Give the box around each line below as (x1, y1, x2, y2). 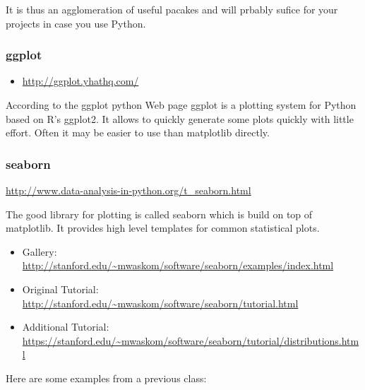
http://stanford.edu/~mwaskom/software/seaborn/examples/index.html (22, 258, 334, 273)
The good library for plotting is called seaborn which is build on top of (6, 206, 313, 221)
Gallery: (22, 244, 57, 259)
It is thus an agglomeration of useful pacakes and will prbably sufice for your (6, 2, 338, 16)
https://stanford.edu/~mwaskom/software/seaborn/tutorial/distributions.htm (22, 333, 359, 348)
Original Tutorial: (22, 281, 99, 296)
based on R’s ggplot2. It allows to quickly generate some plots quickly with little (6, 111, 354, 126)
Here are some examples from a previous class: (6, 370, 207, 385)
